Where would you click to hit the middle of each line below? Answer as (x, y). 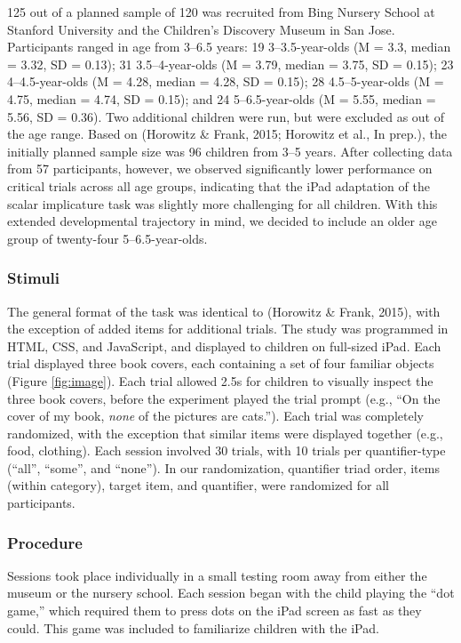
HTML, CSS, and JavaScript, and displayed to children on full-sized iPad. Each (224, 346)
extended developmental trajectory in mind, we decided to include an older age (222, 221)
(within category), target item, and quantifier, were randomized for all (198, 485)
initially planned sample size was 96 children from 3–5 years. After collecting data (230, 151)
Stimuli (34, 278)
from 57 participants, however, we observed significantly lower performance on (220, 169)
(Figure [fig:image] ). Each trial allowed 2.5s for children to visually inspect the (220, 380)
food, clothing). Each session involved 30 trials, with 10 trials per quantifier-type (227, 450)
